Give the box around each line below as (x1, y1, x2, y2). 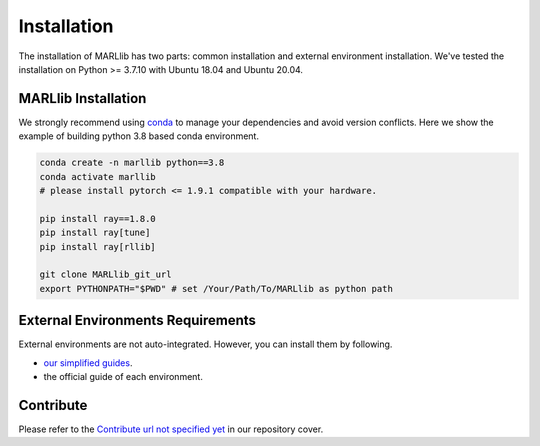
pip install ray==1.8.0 (39, 213, 157, 224)
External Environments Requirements (18, 312, 257, 329)
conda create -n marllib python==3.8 (39, 157, 225, 169)
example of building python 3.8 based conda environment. (18, 130, 260, 142)
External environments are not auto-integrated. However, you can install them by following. (18, 338, 393, 350)
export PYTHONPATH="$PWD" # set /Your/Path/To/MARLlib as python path (39, 283, 394, 294)
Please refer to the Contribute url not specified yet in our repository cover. (18, 423, 324, 435)
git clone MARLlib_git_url (39, 269, 172, 280)
